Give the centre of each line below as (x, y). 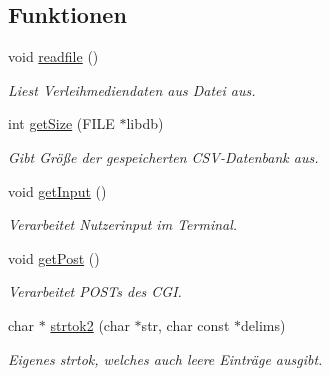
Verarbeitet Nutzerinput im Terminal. (123, 224)
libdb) (145, 123)
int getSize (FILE (61, 123)
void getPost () (54, 257)
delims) (263, 324)
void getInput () (57, 190)
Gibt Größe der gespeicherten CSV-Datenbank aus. (163, 156)
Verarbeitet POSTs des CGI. (95, 291)
